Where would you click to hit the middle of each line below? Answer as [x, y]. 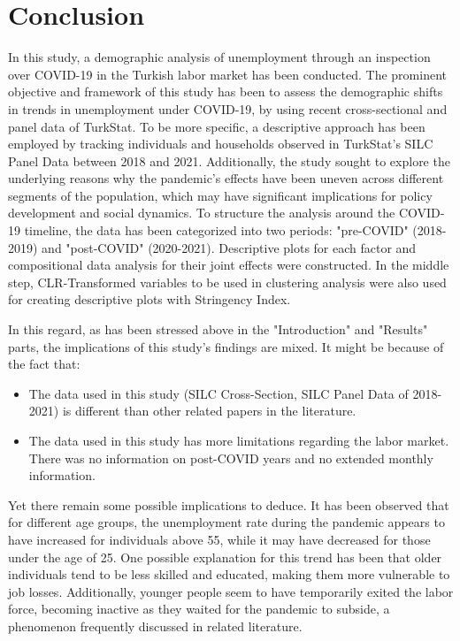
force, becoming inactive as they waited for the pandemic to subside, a [199, 609]
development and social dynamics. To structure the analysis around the [202, 213]
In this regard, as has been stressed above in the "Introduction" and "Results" [218, 329]
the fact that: [44, 364]
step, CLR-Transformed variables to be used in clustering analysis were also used [227, 282]
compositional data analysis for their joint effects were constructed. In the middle [229, 265]
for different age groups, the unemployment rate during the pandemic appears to [226, 522]
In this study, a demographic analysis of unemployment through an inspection [219, 57]
